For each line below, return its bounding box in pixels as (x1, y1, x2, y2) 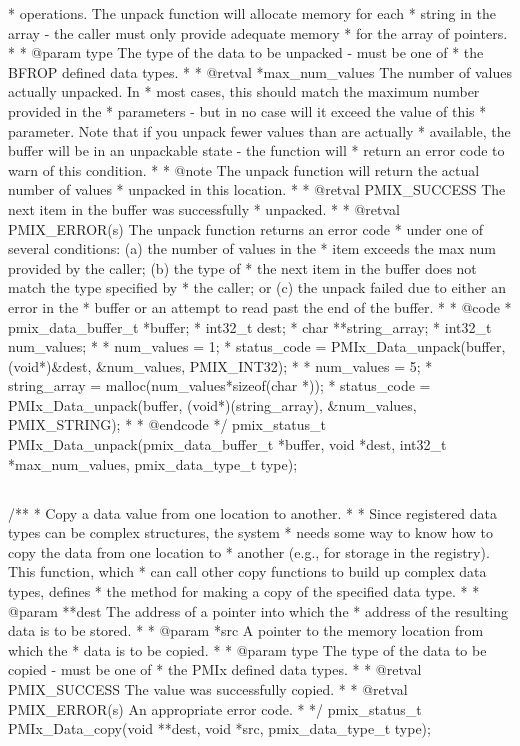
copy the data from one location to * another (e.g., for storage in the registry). (8, 541, 490, 562)
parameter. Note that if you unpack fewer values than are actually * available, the (8, 120, 511, 141)
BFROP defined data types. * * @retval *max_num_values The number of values (8, 61, 512, 82)
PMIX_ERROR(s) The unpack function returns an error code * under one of (8, 218, 484, 239)
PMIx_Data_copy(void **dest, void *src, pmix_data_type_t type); (8, 718, 431, 739)
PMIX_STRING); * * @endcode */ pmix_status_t (8, 414, 326, 435)
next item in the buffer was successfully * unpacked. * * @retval (8, 198, 400, 219)
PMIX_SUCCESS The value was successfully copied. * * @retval (8, 678, 408, 699)
